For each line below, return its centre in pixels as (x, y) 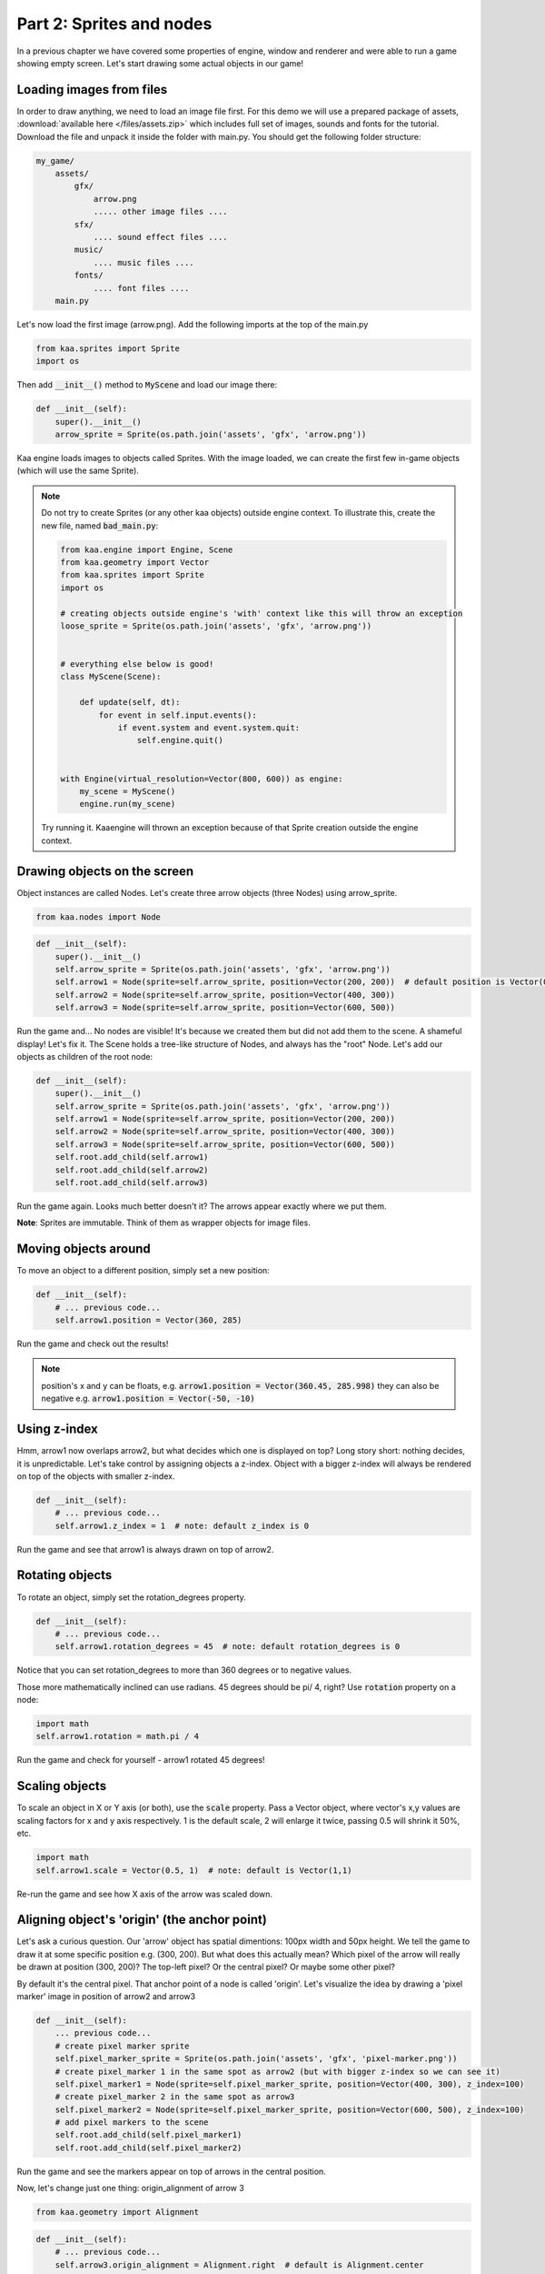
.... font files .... (141, 288)
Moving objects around (84, 1249)
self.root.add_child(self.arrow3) (132, 1183)
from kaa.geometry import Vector (134, 562)
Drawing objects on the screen (105, 871)
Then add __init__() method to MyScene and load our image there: (147, 385)
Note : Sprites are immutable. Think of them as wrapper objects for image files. (163, 1223)
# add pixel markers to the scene (132, 2123)
